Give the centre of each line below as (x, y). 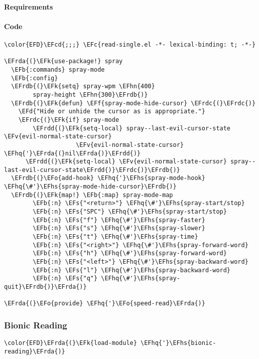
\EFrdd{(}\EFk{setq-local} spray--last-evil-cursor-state (132, 128)
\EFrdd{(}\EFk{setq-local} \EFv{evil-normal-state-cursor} (126, 162)
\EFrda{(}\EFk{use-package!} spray (63, 61)
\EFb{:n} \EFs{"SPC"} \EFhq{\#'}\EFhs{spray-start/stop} (130, 212)
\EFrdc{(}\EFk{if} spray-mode (69, 120)
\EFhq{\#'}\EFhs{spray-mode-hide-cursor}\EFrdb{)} (90, 187)
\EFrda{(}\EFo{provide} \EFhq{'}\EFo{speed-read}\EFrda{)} (105, 304)
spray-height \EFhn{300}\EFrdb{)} (90, 95)
